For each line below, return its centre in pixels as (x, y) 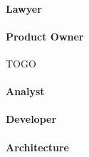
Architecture (37, 147)
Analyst (25, 91)
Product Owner (45, 36)
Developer (31, 119)
